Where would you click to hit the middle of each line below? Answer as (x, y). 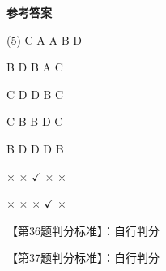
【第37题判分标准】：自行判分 (83, 258)
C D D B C (35, 94)
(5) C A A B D (44, 39)
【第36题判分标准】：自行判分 (83, 230)
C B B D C (35, 121)
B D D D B (35, 148)
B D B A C (35, 67)
